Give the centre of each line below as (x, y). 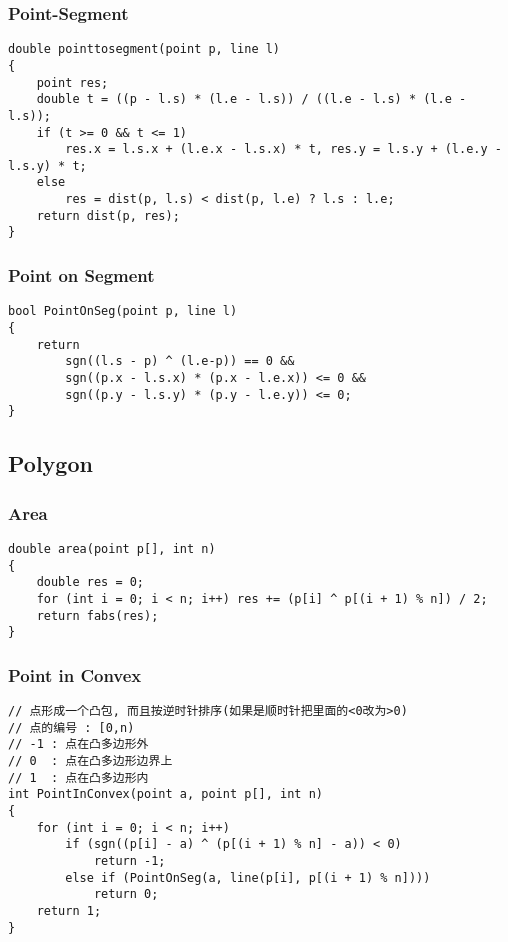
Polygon (50, 463)
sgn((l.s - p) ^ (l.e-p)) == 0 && (180, 361)
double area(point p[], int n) (112, 548)
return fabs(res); (97, 615)
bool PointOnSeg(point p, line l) (123, 311)
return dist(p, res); (108, 215)
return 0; (126, 894)
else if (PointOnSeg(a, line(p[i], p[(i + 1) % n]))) (248, 877)
